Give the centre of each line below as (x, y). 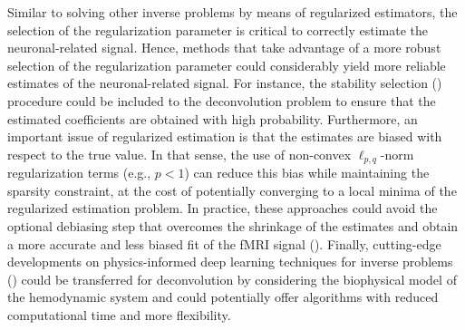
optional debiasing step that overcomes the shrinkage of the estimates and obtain (233, 225)
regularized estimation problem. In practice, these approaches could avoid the (223, 208)
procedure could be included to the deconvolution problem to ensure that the (222, 100)
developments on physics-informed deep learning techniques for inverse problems (230, 262)
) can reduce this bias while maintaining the (307, 173)
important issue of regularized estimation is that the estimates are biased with (225, 136)
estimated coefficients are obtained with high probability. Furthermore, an (213, 118)
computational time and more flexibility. (119, 314)
